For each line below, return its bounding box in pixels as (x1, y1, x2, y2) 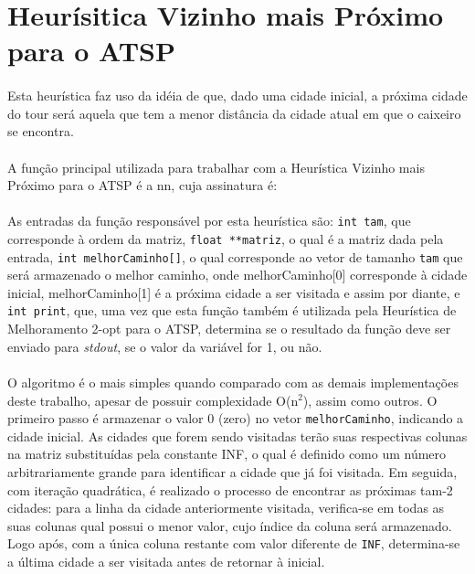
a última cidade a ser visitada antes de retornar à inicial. (7, 551, 325, 570)
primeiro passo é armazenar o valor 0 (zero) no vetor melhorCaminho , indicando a (7, 409, 464, 428)
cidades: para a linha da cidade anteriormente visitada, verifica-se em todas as (7, 498, 445, 517)
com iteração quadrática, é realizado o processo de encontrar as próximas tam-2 (7, 480, 453, 499)
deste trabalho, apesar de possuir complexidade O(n (7, 390, 299, 409)
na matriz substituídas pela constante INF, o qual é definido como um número (7, 444, 447, 463)
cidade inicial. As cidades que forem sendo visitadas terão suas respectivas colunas (7, 426, 468, 445)
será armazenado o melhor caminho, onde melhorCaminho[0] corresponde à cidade (7, 265, 468, 284)
